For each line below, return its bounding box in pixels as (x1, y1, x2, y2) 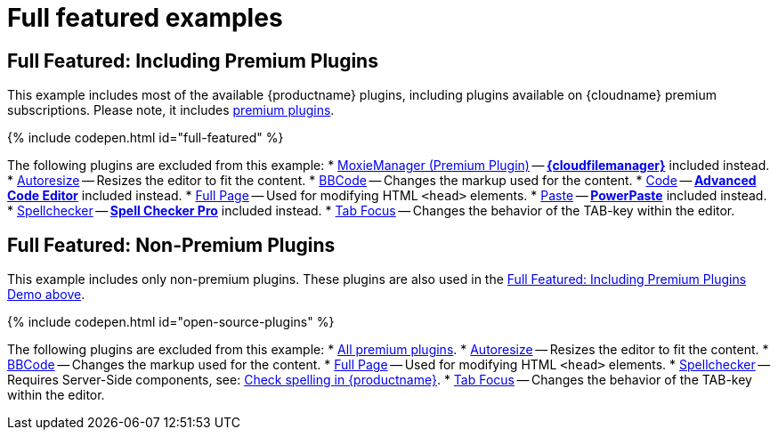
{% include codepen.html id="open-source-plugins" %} (7, 314, 335, 330)
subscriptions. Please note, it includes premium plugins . (7, 102, 335, 118)
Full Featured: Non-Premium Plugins (7, 233, 336, 256)
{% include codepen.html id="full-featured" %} (7, 130, 284, 146)
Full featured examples (7, 3, 283, 33)
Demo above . (7, 287, 85, 303)
